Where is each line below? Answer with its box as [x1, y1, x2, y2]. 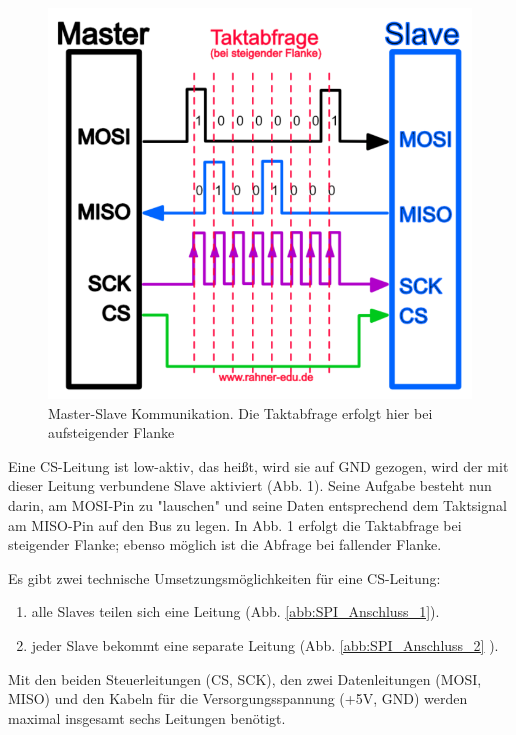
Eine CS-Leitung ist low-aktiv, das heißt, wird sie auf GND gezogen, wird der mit [8, 455, 509, 476]
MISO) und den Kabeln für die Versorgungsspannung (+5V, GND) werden [8, 688, 468, 709]
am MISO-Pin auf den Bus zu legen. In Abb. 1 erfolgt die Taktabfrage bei [8, 514, 462, 535]
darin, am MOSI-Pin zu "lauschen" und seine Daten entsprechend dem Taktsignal [8, 494, 507, 515]
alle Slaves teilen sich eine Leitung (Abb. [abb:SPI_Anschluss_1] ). [31, 601, 440, 622]
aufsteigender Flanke [48, 422, 175, 443]
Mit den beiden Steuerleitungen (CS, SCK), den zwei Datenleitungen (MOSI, [8, 668, 482, 689]
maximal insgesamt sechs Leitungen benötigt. [8, 707, 286, 728]
